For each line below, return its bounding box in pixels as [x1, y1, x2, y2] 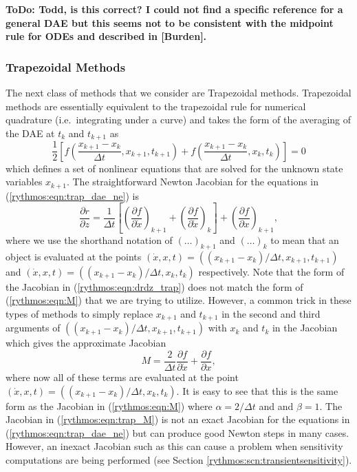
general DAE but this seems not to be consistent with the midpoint [6, 15, 334, 30]
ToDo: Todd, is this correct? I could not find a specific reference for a [6, 2, 343, 16]
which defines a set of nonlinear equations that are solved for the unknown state [6, 161, 343, 175]
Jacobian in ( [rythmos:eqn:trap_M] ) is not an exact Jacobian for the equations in [6, 412, 350, 427]
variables [6, 174, 43, 189]
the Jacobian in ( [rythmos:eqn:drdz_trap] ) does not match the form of [6, 279, 303, 294]
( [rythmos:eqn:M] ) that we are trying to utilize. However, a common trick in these [6, 293, 351, 307]
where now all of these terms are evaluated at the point [6, 370, 239, 384]
